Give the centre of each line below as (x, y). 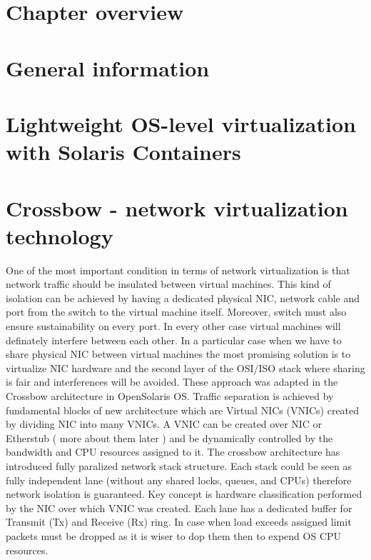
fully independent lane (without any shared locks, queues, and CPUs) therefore (179, 480)
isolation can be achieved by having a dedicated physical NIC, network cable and (183, 297)
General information (108, 67)
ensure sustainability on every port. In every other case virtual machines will (173, 326)
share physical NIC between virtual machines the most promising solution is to (178, 354)
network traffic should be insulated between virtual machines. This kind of (168, 284)
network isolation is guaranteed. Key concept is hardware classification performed (184, 494)
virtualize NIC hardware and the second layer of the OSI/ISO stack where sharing (185, 367)
